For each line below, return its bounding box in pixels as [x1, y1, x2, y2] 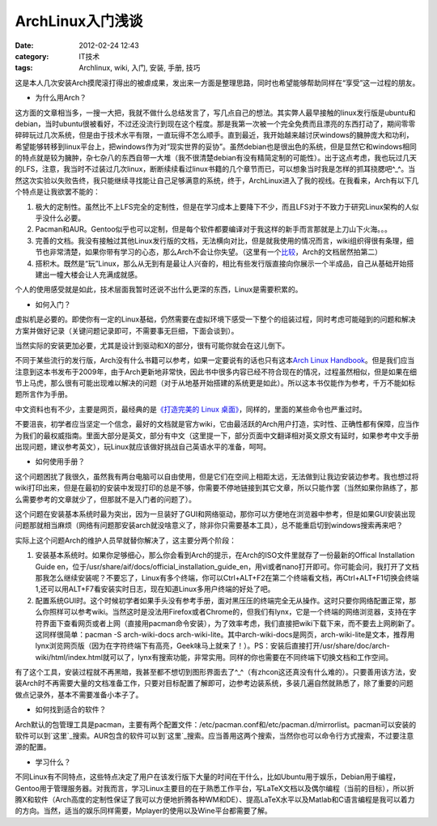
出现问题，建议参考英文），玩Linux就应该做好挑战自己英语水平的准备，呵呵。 [15, 442, 271, 452]
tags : [15, 63, 33, 73]
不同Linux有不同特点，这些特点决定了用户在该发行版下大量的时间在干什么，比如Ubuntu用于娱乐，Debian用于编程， [15, 772, 401, 781]
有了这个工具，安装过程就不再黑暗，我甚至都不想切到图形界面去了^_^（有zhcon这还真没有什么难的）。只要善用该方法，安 [15, 667, 417, 677]
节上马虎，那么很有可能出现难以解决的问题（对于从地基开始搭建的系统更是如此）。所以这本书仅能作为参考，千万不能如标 [15, 378, 416, 388]
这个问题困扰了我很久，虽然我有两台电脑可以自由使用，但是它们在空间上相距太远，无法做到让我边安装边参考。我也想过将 [15, 471, 419, 481]
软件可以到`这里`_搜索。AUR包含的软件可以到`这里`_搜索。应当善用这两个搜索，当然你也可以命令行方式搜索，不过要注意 [15, 731, 414, 741]
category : [15, 51, 49, 61]
